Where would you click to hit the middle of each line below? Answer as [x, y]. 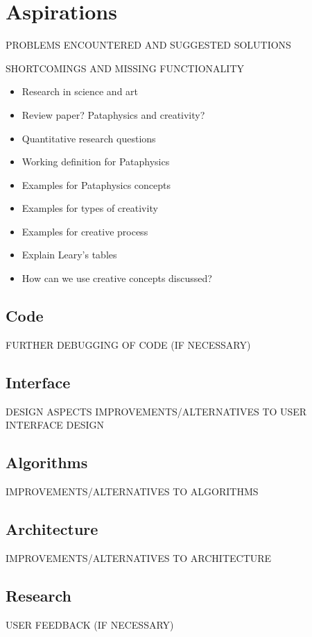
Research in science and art [80, 91]
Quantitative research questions [89, 138]
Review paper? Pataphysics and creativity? [113, 114]
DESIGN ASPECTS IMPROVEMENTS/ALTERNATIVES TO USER [156, 411]
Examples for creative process [85, 231]
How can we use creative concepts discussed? [117, 278]
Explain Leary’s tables [69, 255]
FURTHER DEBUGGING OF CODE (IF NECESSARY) [128, 344]
